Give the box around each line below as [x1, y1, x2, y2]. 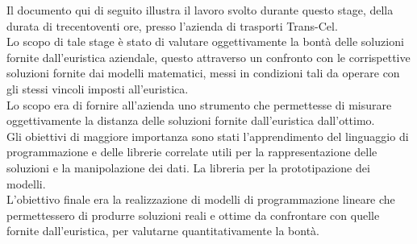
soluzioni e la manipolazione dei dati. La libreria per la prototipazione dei [6, 159, 370, 176]
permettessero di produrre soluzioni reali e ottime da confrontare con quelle [6, 206, 380, 223]
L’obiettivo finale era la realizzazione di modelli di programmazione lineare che [6, 191, 395, 208]
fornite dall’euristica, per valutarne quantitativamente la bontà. [6, 222, 320, 239]
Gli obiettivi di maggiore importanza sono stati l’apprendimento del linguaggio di [6, 127, 409, 144]
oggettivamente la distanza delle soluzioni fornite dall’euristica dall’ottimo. [6, 112, 375, 129]
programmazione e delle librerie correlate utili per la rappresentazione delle [6, 143, 377, 160]
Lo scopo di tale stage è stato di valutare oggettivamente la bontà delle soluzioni [6, 33, 404, 50]
